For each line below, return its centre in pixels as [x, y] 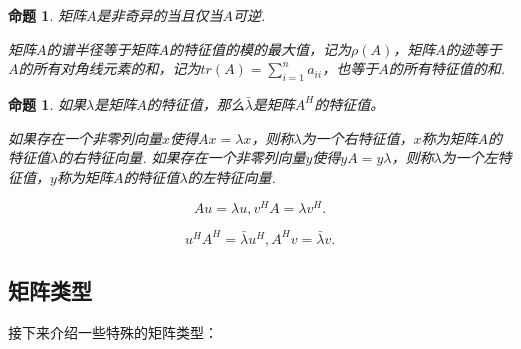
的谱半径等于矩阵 [102, 48]
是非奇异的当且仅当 [159, 15]
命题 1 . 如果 [47, 103]
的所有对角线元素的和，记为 [109, 68]
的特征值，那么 [195, 103]
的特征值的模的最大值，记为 [260, 48]
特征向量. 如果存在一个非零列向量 [196, 157]
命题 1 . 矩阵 [47, 15]
